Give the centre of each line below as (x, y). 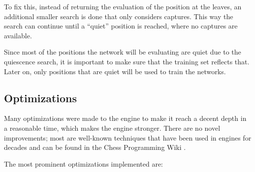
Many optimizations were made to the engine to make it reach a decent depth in (125, 118)
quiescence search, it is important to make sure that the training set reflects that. (127, 61)
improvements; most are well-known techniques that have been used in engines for (128, 137)
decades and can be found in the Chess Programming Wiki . (95, 147)
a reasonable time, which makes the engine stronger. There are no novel (112, 128)
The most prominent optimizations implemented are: (83, 163)
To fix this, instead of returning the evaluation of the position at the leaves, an (123, 6)
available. (18, 35)
